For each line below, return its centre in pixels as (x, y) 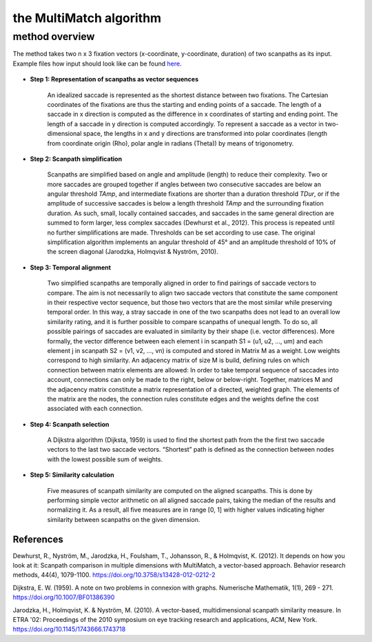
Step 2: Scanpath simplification (76, 159)
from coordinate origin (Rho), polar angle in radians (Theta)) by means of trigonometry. (170, 143)
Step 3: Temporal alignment (71, 267)
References (38, 539)
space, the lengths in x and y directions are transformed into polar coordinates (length (205, 134)
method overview (54, 37)
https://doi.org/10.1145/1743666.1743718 (69, 629)
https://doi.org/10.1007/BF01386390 (64, 597)
